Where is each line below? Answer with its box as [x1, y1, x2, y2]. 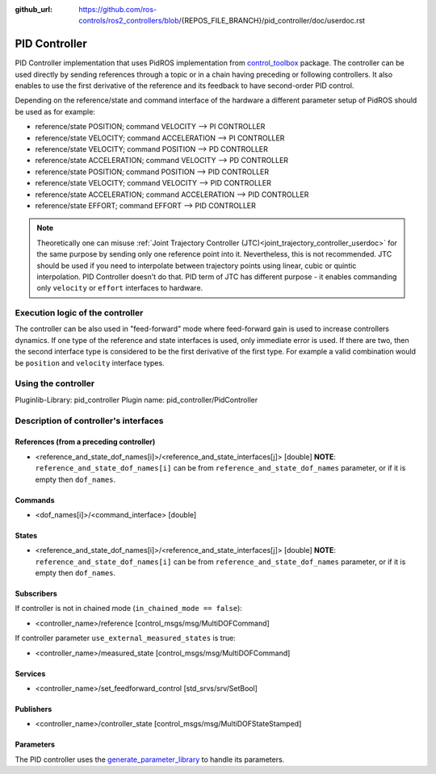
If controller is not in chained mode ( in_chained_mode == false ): [15, 604, 242, 613]
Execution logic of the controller [15, 308, 144, 319]
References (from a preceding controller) [15, 437, 156, 447]
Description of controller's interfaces [15, 415, 165, 426]
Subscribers [15, 589, 58, 599]
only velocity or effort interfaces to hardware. [36, 283, 203, 293]
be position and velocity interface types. [15, 358, 165, 367]
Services [15, 668, 46, 678]
